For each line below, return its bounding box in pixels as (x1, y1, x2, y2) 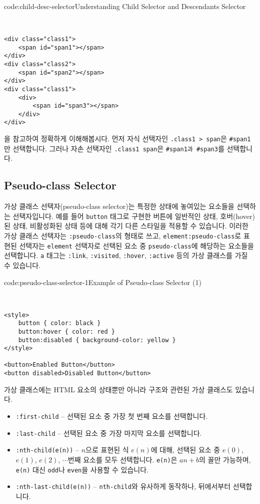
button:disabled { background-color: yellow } (18, 336, 176, 344)
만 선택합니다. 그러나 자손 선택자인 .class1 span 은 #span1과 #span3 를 (4, 143, 224, 153)
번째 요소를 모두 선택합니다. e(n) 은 (67, 454, 177, 464)
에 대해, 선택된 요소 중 (150, 444, 220, 455)
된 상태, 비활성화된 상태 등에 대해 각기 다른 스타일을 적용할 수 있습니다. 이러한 (4, 220, 248, 231)
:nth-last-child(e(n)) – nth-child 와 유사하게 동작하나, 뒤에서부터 (15, 481, 231, 491)
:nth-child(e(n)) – (15, 444, 79, 455)
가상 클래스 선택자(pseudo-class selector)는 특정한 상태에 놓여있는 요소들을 (4, 201, 234, 211)
